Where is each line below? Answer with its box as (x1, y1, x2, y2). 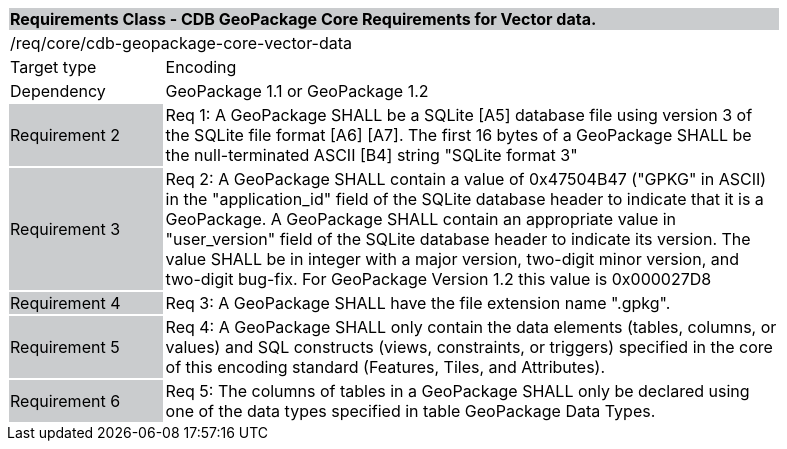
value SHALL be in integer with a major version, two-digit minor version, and (165, 249, 739, 269)
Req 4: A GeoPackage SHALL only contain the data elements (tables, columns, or (165, 317, 777, 337)
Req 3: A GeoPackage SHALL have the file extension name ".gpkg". (165, 293, 671, 313)
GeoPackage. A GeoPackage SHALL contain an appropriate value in (165, 209, 677, 229)
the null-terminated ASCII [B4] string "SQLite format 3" (165, 145, 578, 165)
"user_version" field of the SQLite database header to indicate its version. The (165, 229, 751, 249)
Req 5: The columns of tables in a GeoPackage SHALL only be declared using (165, 381, 750, 401)
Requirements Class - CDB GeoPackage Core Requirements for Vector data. (10, 9, 597, 29)
